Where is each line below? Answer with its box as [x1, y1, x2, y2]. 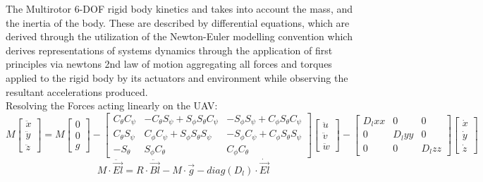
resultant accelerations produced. [6, 84, 148, 99]
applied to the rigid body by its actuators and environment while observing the [6, 70, 348, 85]
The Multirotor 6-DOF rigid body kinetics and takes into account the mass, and [6, 1, 353, 16]
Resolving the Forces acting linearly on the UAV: [6, 98, 218, 113]
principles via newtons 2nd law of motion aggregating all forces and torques [6, 56, 332, 71]
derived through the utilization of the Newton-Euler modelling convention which [6, 29, 353, 44]
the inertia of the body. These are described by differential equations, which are [6, 15, 350, 30]
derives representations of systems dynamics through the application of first [6, 42, 333, 57]
